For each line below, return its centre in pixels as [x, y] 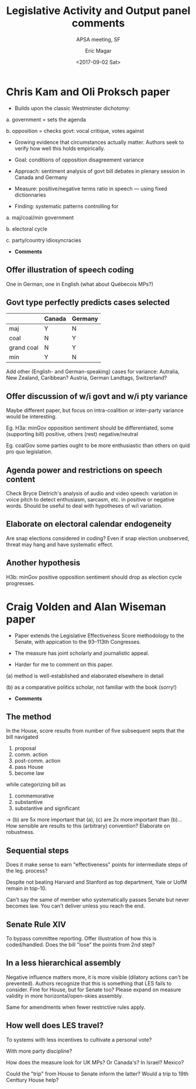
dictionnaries [30, 195]
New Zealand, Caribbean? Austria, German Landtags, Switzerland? [87, 378]
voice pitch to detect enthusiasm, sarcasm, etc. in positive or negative [90, 499]
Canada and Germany [41, 177]
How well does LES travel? [55, 1026]
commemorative [34, 796]
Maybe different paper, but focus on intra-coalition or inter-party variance [95, 410]
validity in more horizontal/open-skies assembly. [65, 995]
